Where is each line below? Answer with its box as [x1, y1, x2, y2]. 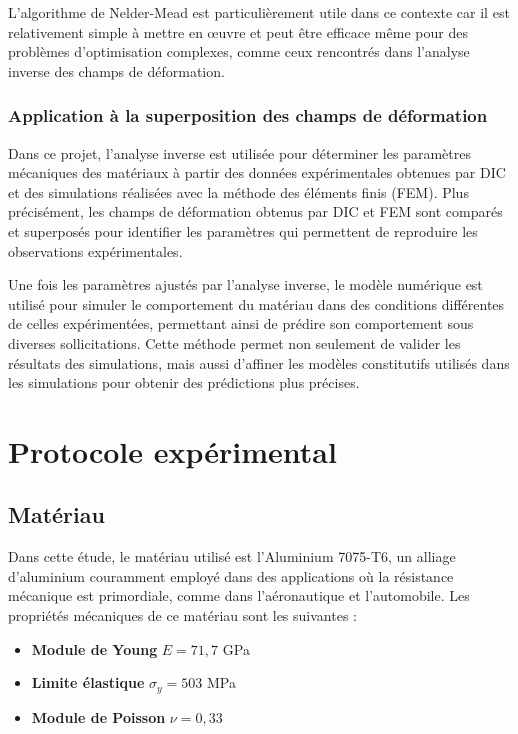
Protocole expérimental [8, 430, 337, 471]
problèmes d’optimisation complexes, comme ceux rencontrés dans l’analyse [8, 41, 470, 62]
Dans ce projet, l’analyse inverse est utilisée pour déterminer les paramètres [8, 142, 471, 163]
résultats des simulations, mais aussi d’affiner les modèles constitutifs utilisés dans [8, 352, 510, 373]
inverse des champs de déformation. [8, 60, 225, 81]
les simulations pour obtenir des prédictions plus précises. [8, 372, 360, 393]
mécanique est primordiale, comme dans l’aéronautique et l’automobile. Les [8, 585, 470, 606]
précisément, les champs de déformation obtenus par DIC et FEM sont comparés [8, 201, 503, 222]
